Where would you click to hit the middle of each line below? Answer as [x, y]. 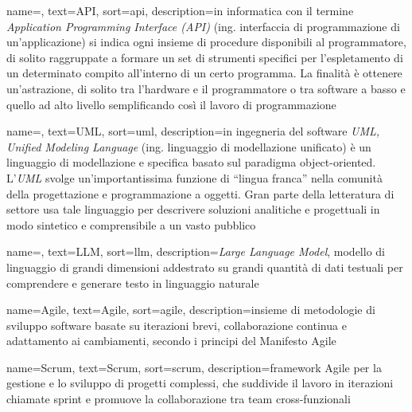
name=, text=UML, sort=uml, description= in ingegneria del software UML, [193, 131]
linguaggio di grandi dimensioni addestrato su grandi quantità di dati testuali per [205, 267]
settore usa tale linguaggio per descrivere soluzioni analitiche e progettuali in [193, 209]
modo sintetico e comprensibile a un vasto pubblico [131, 224]
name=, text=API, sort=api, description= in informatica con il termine [180, 10]
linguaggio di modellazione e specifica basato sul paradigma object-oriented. [191, 162]
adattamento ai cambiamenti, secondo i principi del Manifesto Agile [171, 341]
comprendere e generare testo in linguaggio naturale [133, 283]
